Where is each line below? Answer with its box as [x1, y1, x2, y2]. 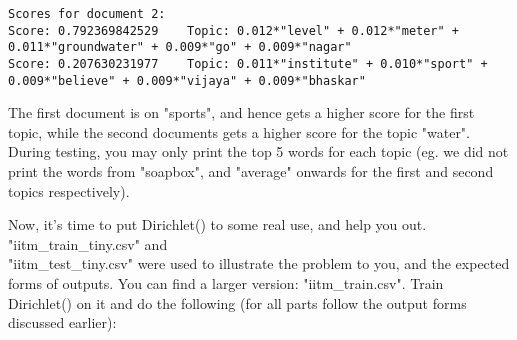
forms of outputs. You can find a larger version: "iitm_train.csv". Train [8, 273, 444, 294]
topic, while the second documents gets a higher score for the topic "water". [8, 121, 470, 142]
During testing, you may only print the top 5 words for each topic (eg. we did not [8, 141, 509, 162]
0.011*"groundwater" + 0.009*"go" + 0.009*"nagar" [8, 40, 352, 55]
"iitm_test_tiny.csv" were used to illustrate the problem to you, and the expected [8, 253, 510, 274]
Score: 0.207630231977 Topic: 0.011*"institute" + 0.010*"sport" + [8, 56, 488, 71]
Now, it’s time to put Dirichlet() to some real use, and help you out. [8, 214, 427, 235]
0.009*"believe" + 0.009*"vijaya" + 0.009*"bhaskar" [8, 73, 366, 88]
